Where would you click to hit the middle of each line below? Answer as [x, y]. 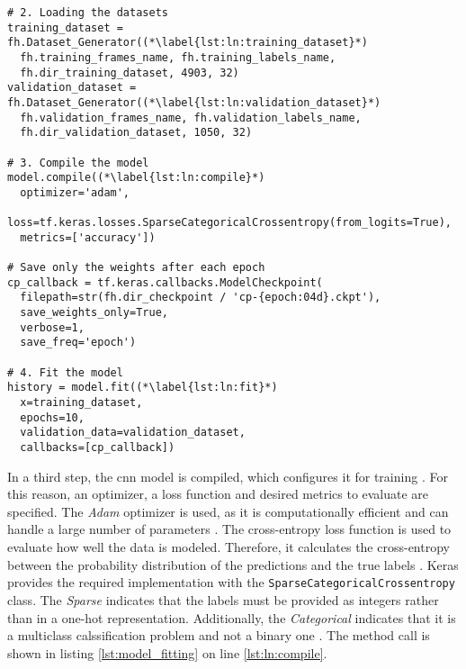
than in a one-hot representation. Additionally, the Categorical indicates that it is [232, 617]
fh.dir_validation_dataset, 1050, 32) [136, 133]
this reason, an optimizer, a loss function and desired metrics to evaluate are [218, 494]
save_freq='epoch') [78, 343]
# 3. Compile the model [78, 163]
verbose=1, [52, 327]
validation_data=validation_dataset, [133, 433]
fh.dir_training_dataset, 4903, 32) [130, 72]
